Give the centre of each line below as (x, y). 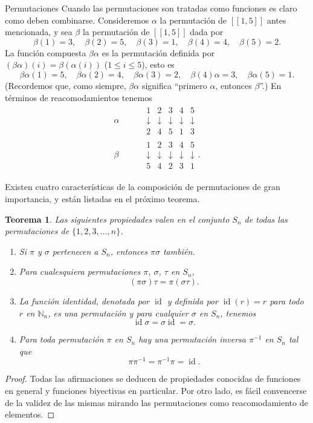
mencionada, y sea (39, 32)
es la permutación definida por (158, 52)
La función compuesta (46, 52)
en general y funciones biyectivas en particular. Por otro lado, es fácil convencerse (156, 391)
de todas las (266, 219)
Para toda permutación (61, 339)
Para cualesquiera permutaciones (80, 271)
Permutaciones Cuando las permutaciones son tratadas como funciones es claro (151, 8)
